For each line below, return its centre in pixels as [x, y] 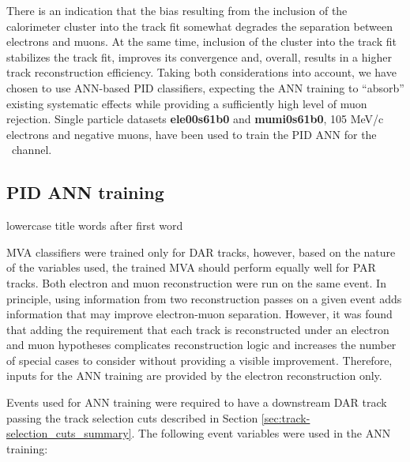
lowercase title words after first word [95, 225]
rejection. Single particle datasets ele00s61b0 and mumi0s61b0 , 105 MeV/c [195, 119]
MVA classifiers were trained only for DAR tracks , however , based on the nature [201, 252]
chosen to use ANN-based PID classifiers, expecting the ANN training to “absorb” [205, 87]
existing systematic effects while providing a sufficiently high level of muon [187, 103]
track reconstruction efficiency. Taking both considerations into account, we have [201, 72]
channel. [32, 150]
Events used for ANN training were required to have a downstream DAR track [197, 402]
